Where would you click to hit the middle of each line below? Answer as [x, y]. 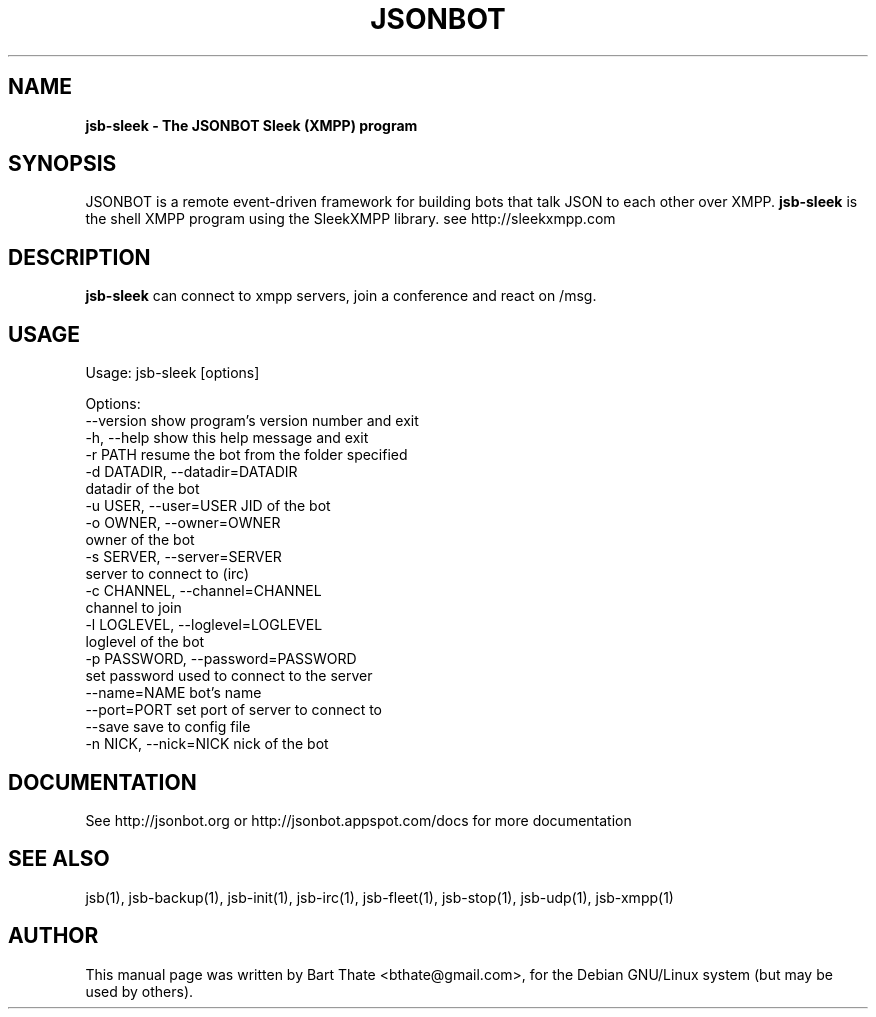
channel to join [133, 608]
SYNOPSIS [62, 164]
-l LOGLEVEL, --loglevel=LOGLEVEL [204, 625]
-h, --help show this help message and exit [227, 438]
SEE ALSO [59, 859]
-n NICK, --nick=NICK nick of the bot [207, 744]
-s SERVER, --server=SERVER [183, 557]
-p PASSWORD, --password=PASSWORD [221, 659]
